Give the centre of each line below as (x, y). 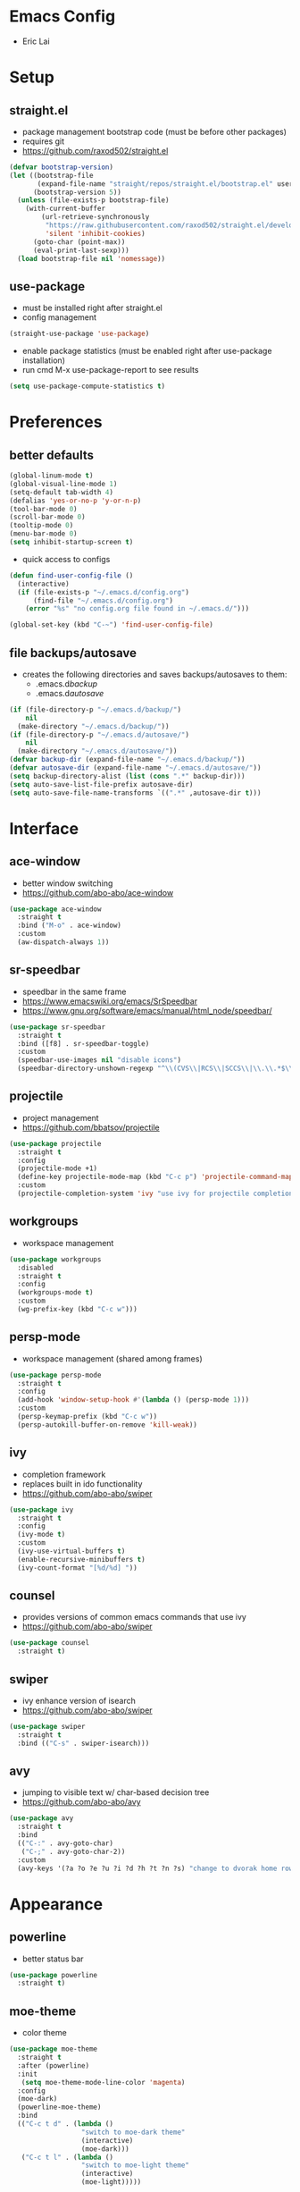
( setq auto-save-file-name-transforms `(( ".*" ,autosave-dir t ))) (135, 793)
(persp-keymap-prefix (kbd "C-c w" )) (87, 1417)
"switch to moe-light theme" (135, 2165)
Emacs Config (62, 17)
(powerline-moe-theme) (59, 2107)
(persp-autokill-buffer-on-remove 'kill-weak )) (108, 1425)
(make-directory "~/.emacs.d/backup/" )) (93, 726)
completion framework (64, 1474)
